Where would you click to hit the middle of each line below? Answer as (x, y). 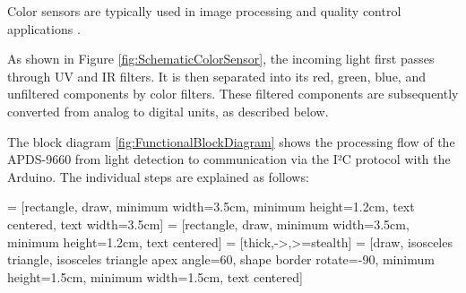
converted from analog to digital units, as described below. (168, 111)
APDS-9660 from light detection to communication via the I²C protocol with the (229, 159)
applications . (44, 28)
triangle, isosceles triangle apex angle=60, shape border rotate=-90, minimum (221, 259)
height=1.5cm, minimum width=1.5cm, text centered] (155, 276)
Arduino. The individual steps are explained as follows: (158, 176)
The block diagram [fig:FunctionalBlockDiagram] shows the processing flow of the (231, 141)
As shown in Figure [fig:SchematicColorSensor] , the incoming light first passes (221, 59)
